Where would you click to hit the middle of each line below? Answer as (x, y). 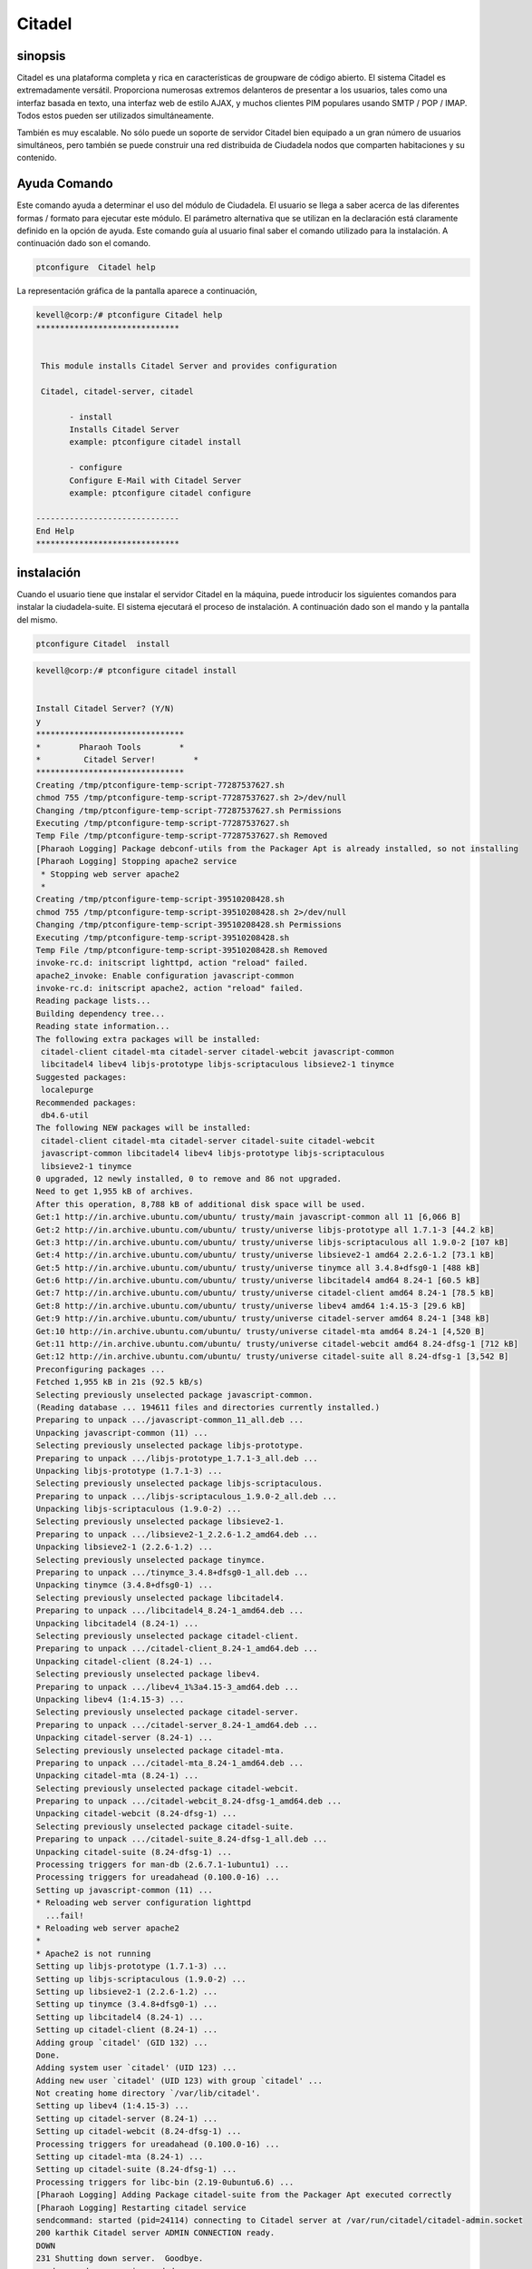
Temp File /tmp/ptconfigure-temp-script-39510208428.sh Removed (182, 950)
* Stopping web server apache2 (111, 874)
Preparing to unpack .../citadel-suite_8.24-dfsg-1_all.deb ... (182, 1839)
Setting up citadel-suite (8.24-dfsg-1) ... (136, 2170)
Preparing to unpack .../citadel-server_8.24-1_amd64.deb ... (177, 1725)
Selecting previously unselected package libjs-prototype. (169, 1446)
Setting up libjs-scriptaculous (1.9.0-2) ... (141, 1979)
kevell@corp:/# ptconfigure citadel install (136, 671)
